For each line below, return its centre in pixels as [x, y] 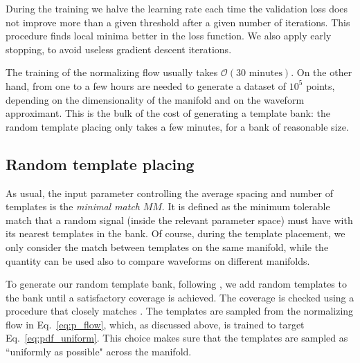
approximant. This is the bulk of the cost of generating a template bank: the [168, 113]
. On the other [322, 72]
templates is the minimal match [73, 206]
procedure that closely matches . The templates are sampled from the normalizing [180, 311]
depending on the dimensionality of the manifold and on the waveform [155, 99]
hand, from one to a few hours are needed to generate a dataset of [146, 85]
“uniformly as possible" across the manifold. [99, 352]
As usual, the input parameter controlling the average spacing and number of [169, 193]
